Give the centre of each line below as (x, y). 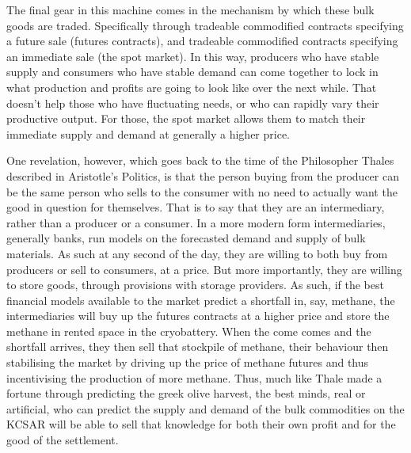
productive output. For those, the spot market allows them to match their (186, 118)
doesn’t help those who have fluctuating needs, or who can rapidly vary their (193, 103)
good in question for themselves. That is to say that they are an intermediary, (196, 207)
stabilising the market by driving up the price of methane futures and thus (188, 362)
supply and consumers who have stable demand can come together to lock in (192, 72)
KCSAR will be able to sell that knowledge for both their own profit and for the (201, 424)
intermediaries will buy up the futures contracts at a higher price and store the (198, 316)
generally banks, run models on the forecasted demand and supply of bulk (186, 238)
